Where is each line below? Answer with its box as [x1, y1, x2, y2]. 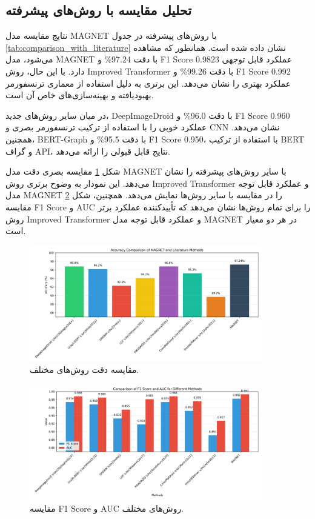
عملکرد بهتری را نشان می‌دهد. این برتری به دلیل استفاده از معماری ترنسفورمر [5, 76, 291, 89]
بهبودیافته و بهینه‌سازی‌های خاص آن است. [5, 89, 154, 101]
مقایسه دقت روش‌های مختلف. [30, 363, 139, 376]
